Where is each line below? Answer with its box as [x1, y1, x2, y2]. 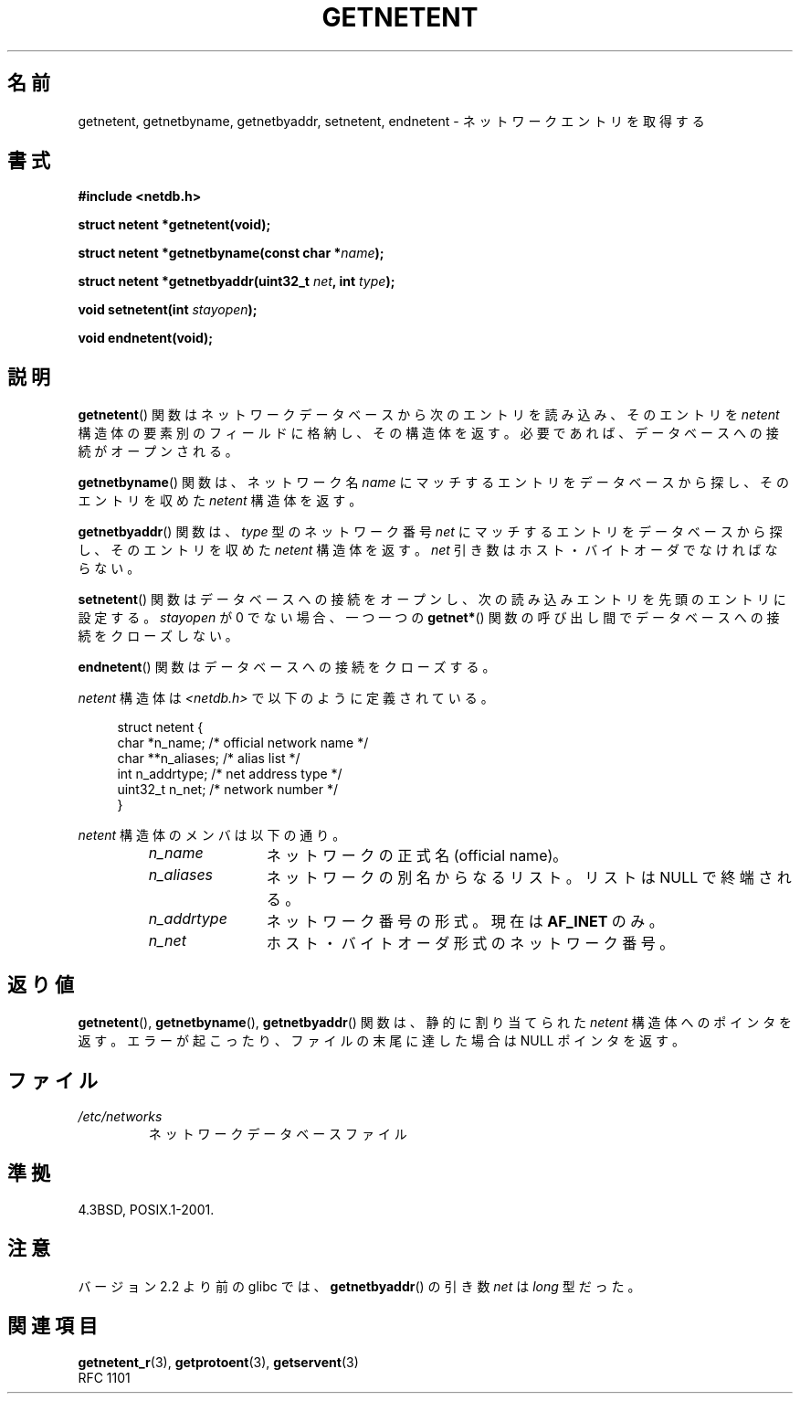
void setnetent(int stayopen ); [78, 302, 258, 318]
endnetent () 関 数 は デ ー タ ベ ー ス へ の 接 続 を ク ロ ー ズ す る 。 [78, 659, 496, 675]
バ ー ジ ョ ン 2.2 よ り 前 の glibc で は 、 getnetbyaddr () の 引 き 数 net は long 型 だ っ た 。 [78, 1278, 641, 1294]
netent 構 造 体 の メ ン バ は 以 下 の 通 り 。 [78, 827, 346, 844]
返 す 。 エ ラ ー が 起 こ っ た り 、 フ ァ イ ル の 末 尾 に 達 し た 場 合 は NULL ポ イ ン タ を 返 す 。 [78, 1033, 685, 1049]
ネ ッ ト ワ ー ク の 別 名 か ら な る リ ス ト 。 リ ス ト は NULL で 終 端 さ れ [266, 868, 792, 887]
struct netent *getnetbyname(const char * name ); [78, 245, 384, 261]
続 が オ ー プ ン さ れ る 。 [78, 443, 238, 460]
